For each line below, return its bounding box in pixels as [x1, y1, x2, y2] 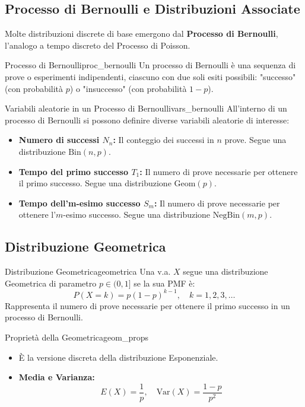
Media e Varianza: [18, 371, 95, 383]
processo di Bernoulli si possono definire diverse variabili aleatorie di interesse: [5, 113, 290, 126]
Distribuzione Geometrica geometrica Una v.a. [5, 265, 171, 278]
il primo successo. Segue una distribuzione [18, 177, 171, 189]
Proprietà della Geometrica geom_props [5, 331, 149, 343]
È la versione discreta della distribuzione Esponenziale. [18, 351, 218, 363]
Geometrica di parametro [5, 276, 97, 289]
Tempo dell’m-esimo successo [18, 196, 141, 209]
